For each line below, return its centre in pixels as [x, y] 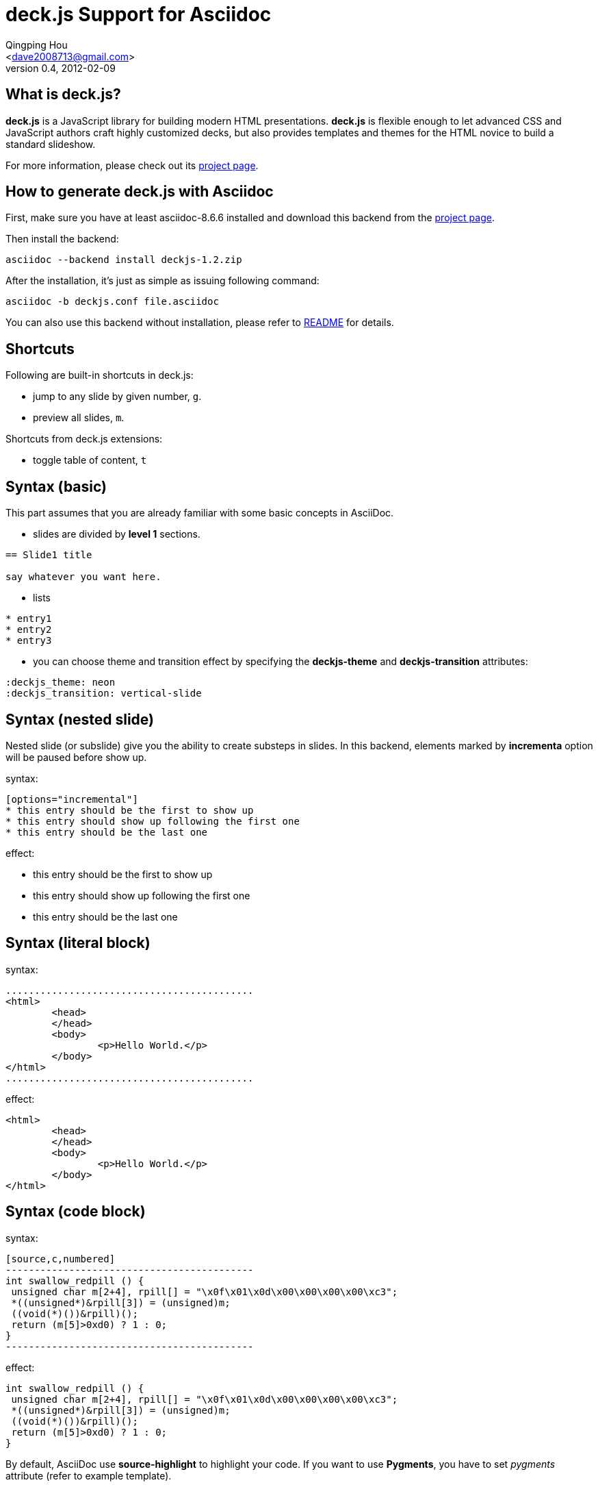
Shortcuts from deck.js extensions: [84, 439]
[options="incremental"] [72, 799]
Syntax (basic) [56, 486]
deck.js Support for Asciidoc [139, 14]
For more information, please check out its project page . [132, 165]
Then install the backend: [62, 239]
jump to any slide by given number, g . [117, 397]
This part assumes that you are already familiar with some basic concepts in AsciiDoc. [200, 513]
